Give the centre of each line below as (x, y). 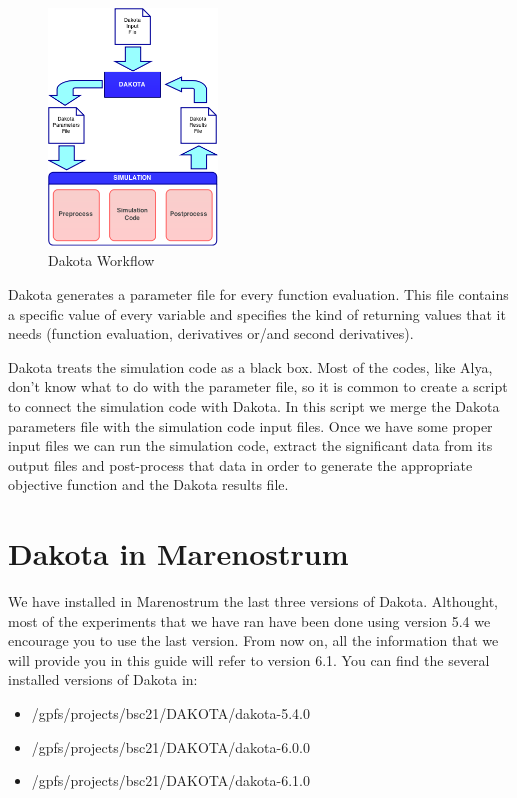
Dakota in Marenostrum (178, 553)
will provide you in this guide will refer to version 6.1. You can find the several (249, 659)
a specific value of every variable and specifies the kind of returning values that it (257, 313)
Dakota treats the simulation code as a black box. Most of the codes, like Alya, (250, 366)
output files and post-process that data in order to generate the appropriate (240, 464)
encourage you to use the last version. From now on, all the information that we (253, 640)
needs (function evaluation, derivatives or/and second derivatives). (211, 333)
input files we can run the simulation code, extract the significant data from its (250, 445)
